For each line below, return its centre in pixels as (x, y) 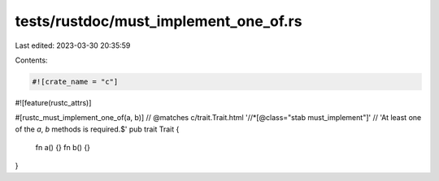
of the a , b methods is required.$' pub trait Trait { (97, 129)
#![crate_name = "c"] (75, 82)
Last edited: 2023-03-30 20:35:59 (73, 45)
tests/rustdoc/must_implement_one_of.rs (159, 21)
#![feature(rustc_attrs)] (53, 102)
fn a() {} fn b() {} (63, 148)
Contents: (31, 60)
